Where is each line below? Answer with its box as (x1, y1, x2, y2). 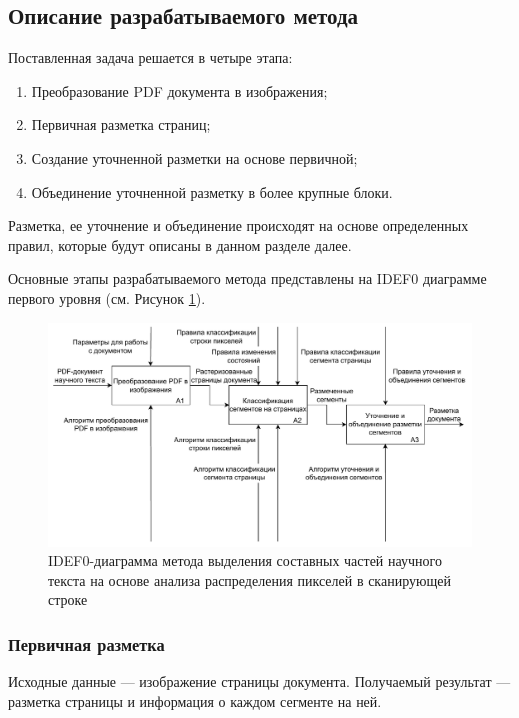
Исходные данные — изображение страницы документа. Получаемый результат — (8, 671, 511, 692)
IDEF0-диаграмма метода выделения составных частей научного (48, 550, 442, 571)
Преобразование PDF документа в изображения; (31, 80, 328, 101)
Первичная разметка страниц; (31, 114, 211, 135)
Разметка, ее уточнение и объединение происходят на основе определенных (8, 215, 469, 236)
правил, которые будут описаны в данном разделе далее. (8, 234, 352, 255)
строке (48, 589, 88, 610)
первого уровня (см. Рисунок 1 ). (8, 287, 206, 308)
